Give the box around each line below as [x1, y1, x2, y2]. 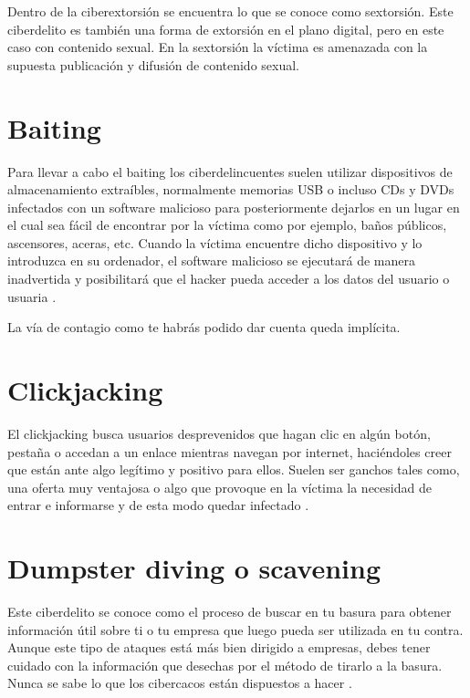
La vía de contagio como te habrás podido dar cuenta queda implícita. [7, 318, 401, 337]
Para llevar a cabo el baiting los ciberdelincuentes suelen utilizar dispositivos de [7, 161, 453, 181]
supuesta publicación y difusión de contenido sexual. [7, 55, 300, 74]
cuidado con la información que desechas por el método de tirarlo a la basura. [7, 655, 443, 674]
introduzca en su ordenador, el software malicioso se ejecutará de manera [7, 251, 415, 270]
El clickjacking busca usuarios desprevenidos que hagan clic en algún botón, [7, 423, 431, 443]
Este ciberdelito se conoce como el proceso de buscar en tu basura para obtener [7, 602, 452, 621]
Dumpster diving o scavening [7, 549, 381, 587]
